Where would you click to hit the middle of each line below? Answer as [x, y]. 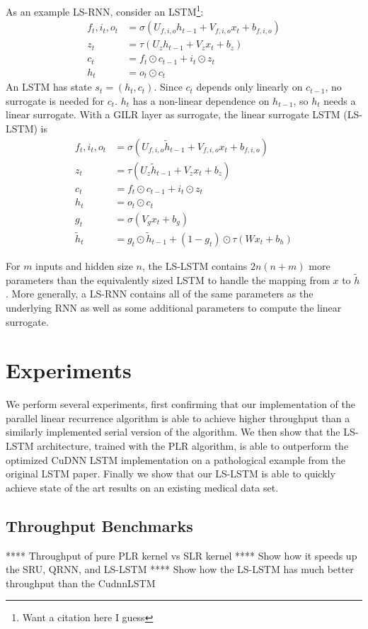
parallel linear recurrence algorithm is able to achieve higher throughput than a [178, 418]
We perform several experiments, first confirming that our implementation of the [181, 404]
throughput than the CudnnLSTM [81, 583]
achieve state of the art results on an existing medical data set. [142, 487]
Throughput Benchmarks [99, 525]
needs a [340, 100]
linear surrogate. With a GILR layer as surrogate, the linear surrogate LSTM [173, 114]
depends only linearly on [249, 87]
